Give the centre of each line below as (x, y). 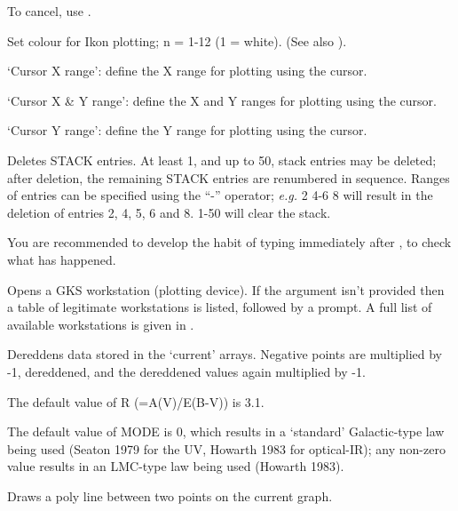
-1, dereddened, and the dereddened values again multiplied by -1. (186, 371)
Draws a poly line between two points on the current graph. (170, 495)
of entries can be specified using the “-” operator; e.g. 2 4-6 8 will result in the (220, 195)
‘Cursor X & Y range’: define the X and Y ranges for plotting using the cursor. (222, 100)
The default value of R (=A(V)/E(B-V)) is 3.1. (136, 401)
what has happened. (62, 259)
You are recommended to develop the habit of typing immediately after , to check (229, 242)
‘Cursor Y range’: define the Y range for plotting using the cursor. (187, 130)
